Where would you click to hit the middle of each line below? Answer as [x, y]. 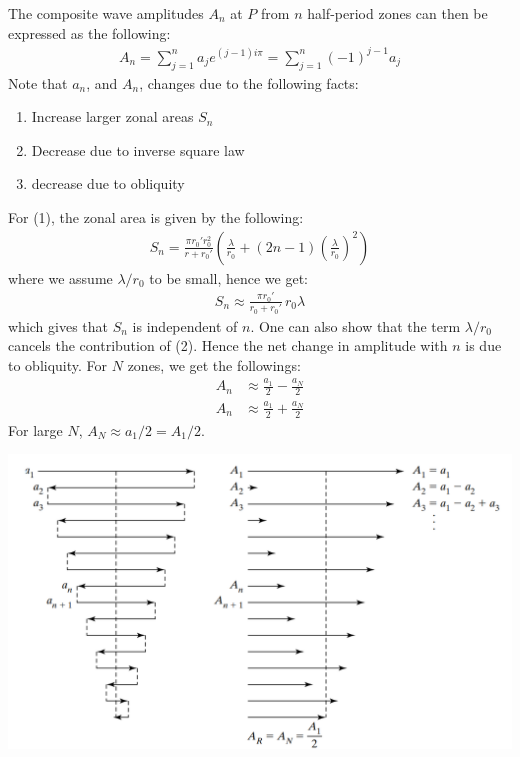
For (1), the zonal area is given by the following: [156, 216]
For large [35, 429]
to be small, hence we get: [228, 277]
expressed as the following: [89, 32]
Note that [38, 82]
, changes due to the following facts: [249, 82]
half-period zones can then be [397, 13]
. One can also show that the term [355, 325]
